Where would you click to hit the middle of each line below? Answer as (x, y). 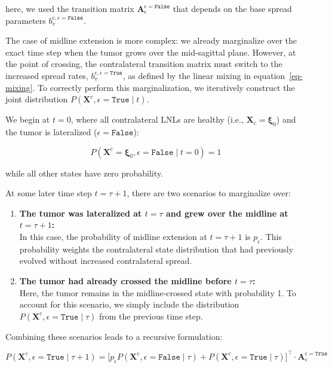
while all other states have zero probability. (84, 173)
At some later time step (49, 193)
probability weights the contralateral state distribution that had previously (156, 249)
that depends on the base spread (232, 8)
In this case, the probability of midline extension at (113, 236)
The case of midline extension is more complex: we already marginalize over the (151, 40)
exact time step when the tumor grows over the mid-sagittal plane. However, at (151, 52)
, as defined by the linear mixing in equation (204, 75)
